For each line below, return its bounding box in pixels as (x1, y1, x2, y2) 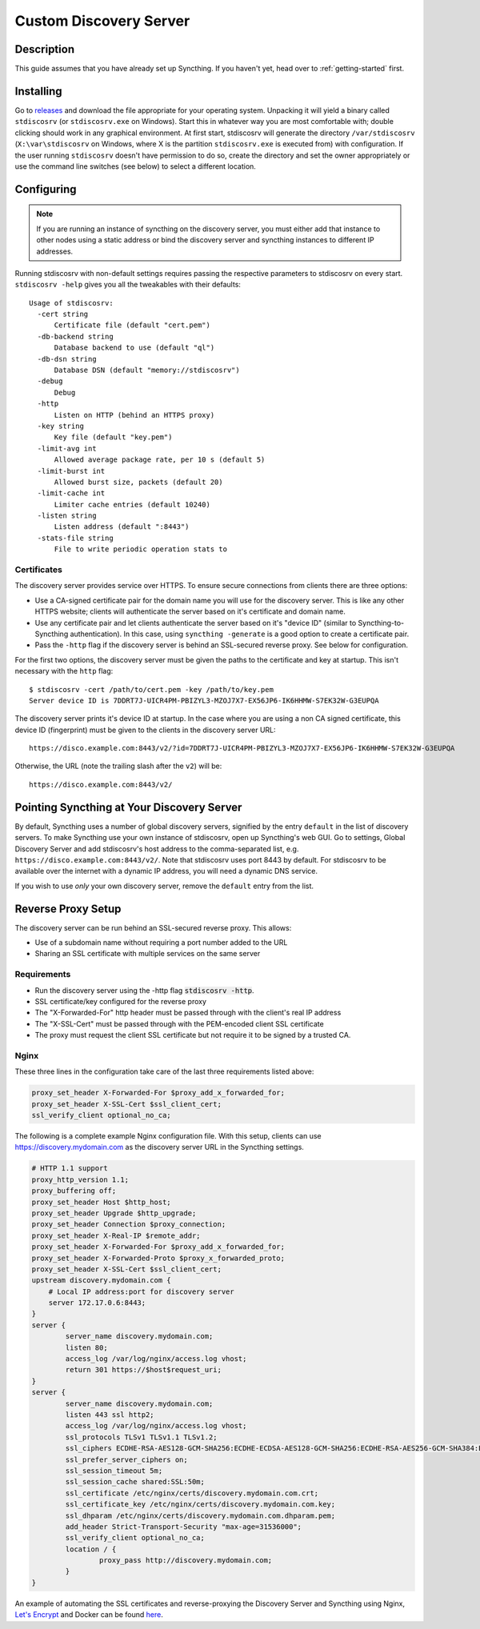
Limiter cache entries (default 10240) (54, 500, 211, 509)
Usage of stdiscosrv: (29, 298, 114, 307)
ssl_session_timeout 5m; (65, 1466, 163, 1475)
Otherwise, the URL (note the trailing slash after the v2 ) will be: (14, 761, 222, 771)
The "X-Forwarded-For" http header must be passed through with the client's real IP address (34, 1008, 342, 1018)
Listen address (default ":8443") (54, 522, 190, 531)
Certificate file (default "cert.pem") (54, 321, 211, 330)
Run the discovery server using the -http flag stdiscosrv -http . (34, 985, 255, 995)
